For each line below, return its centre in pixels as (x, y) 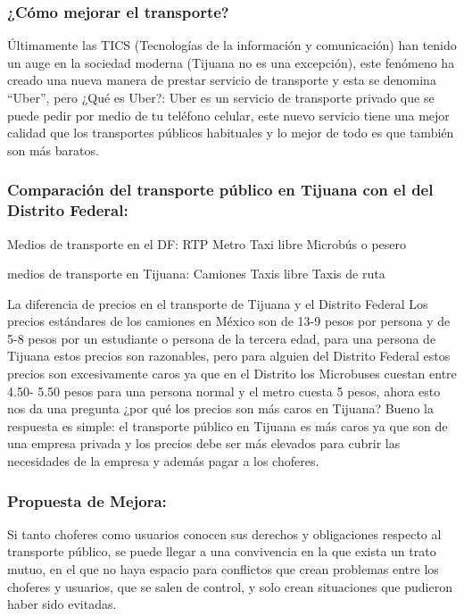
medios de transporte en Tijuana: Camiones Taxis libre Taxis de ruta (196, 274)
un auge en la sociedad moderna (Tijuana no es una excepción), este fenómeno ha (231, 62)
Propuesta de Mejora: (87, 500)
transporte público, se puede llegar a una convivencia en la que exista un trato (222, 551)
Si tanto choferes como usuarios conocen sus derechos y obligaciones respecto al (224, 533)
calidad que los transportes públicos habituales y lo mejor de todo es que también (231, 133)
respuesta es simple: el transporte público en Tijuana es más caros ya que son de (228, 425)
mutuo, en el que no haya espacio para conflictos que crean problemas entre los (223, 569)
